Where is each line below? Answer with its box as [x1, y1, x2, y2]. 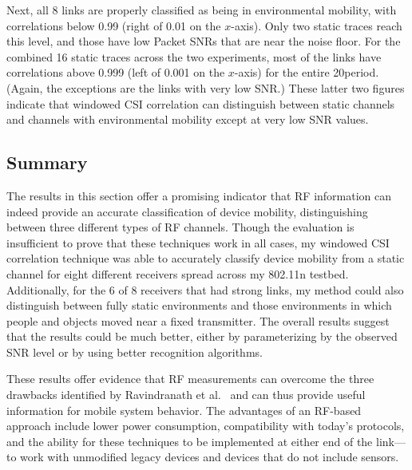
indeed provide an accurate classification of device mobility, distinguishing [6, 203, 368, 219]
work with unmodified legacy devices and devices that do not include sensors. [20, 448, 399, 465]
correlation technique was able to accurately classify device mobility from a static [6, 250, 405, 267]
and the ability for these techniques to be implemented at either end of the [6, 432, 373, 449]
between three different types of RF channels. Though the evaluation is [6, 219, 355, 235]
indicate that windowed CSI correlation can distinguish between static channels [6, 95, 395, 112]
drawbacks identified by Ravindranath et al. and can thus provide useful [6, 386, 366, 403]
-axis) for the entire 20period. [234, 64, 379, 81]
